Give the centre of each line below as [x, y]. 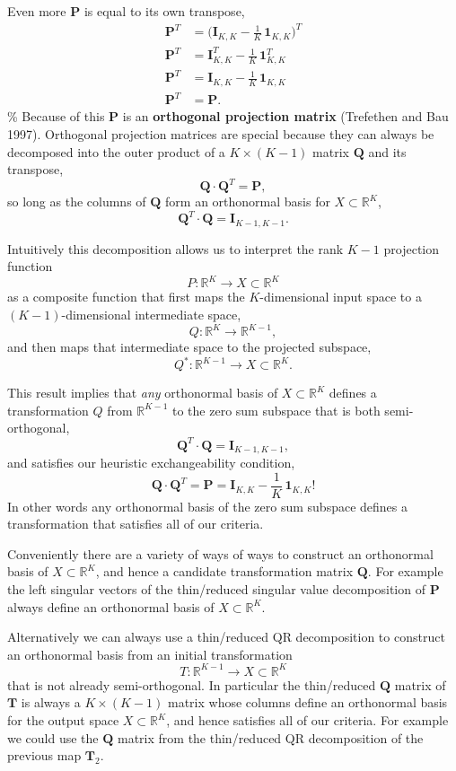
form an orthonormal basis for [248, 202]
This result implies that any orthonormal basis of [143, 393]
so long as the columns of [77, 202]
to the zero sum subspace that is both [276, 410]
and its [387, 151]
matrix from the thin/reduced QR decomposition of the [270, 737]
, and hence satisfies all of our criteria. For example [307, 720]
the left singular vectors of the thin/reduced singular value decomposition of [216, 589]
